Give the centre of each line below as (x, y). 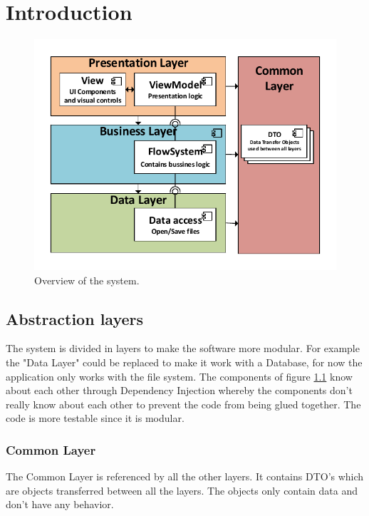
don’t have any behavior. (60, 504)
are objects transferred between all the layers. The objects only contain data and (182, 490)
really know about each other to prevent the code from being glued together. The (183, 404)
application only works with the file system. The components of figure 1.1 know (179, 376)
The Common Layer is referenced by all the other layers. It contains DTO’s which (185, 476)
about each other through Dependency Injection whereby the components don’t (179, 390)
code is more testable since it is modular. (95, 418)
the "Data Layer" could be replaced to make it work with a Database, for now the (184, 362)
